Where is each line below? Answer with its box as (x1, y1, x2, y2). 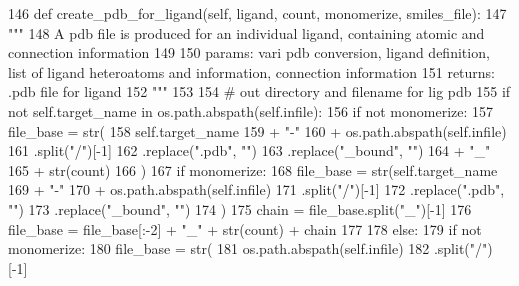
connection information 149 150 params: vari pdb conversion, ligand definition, (8, 42, 490, 63)
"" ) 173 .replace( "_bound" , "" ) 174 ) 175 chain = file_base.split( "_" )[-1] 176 (8, 198, 472, 219)
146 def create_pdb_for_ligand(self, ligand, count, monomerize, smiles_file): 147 (8, 3, 507, 23)
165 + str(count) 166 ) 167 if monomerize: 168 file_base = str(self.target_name (8, 159, 498, 180)
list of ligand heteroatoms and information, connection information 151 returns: (8, 61, 496, 82)
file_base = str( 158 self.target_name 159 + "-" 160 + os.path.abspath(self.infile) (8, 120, 507, 141)
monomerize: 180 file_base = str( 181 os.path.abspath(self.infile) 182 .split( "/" (8, 238, 488, 259)
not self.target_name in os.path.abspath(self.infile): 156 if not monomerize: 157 (8, 100, 494, 121)
